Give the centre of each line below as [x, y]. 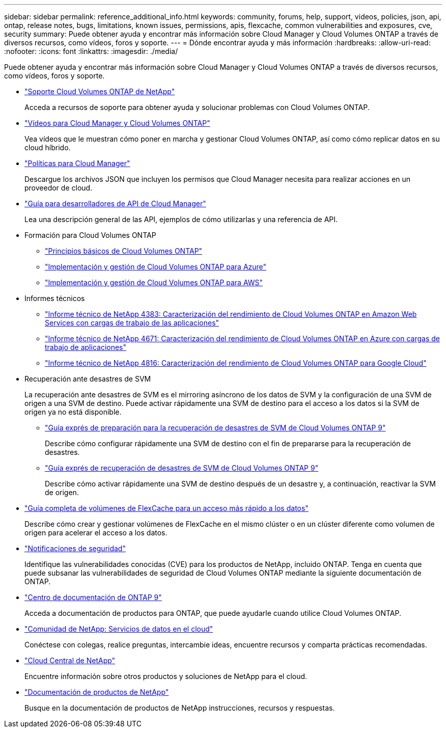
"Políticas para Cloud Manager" [77, 163]
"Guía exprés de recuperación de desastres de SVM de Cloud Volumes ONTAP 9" [182, 468]
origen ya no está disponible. [73, 412]
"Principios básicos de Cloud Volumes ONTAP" [124, 251]
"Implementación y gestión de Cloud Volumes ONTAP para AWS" [154, 282]
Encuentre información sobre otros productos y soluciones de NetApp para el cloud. [166, 676]
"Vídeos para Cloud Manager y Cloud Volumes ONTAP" [117, 123]
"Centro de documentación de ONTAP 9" [93, 597]
